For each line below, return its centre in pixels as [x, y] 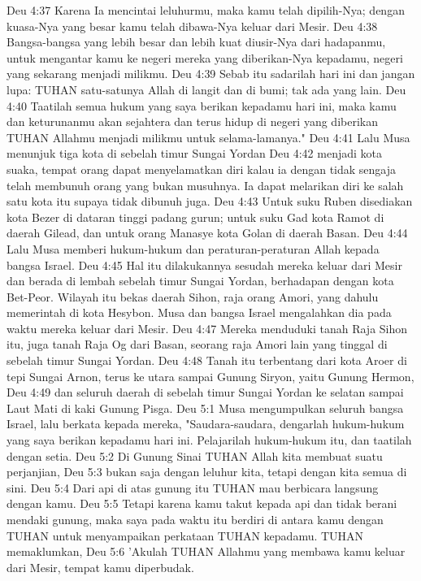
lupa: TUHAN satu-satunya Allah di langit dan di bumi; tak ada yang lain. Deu [206, 89]
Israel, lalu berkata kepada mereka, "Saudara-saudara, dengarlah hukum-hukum [206, 424]
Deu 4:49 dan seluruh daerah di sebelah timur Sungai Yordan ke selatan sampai [205, 392]
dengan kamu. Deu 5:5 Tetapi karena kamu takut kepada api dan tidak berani [202, 503]
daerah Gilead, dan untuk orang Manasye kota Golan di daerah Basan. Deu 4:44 [207, 233]
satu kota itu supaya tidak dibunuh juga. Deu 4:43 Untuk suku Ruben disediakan [210, 201]
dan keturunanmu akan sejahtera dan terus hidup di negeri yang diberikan [192, 121]
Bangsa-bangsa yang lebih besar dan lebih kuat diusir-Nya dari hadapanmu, [196, 42]
